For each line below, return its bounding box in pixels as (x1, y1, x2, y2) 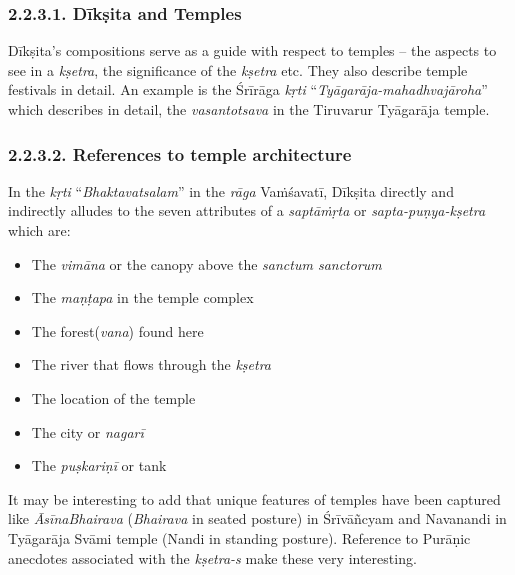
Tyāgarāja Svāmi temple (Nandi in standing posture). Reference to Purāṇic (8, 527, 471, 548)
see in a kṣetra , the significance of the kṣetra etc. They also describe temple (8, 59, 468, 80)
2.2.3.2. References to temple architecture (8, 141, 352, 166)
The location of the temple (31, 387, 196, 408)
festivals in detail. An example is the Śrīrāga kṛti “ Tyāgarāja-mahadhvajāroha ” (8, 79, 488, 100)
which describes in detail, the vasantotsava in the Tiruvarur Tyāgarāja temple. (8, 99, 490, 119)
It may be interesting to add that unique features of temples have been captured (8, 488, 501, 509)
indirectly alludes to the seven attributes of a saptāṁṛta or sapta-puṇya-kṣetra (8, 200, 486, 221)
